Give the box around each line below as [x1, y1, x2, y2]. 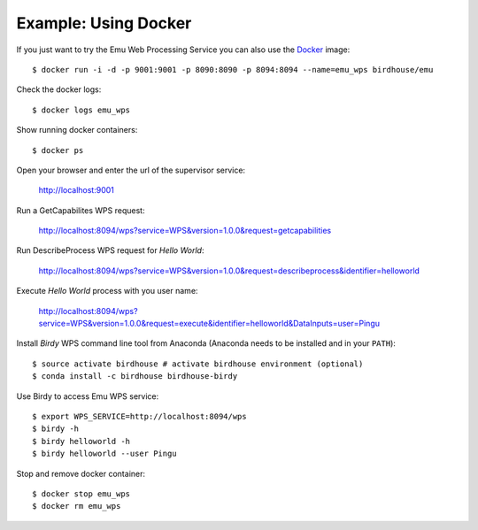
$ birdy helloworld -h [32, 436, 131, 446]
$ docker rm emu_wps [32, 501, 121, 511]
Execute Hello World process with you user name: [16, 286, 198, 296]
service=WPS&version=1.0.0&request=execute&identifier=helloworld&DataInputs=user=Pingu [38, 319, 381, 329]
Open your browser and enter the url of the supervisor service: [16, 165, 246, 175]
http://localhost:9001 [38, 185, 115, 196]
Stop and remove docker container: [16, 468, 146, 479]
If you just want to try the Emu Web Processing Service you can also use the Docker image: [16, 44, 351, 55]
